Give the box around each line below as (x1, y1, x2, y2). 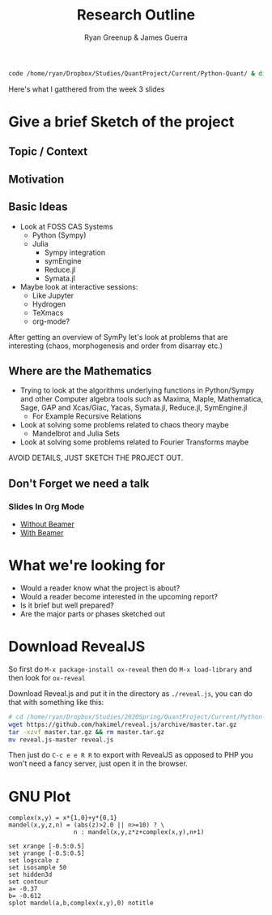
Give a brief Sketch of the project (8, 113, 235, 131)
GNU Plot (8, 787, 71, 805)
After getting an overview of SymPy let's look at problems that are (8, 332, 228, 342)
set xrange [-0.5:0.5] (8, 842, 85, 851)
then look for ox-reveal (8, 672, 86, 682)
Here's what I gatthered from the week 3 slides (8, 84, 165, 94)
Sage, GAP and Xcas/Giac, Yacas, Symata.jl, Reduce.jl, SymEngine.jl (19, 403, 248, 413)
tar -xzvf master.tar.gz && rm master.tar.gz (8, 728, 164, 736)
